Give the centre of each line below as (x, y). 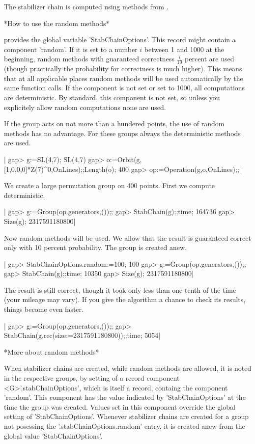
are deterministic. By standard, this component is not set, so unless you (112, 97)
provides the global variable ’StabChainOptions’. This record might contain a (120, 40)
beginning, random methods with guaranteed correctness (89, 59)
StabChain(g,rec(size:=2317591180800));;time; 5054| (82, 335)
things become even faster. (44, 309)
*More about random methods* (52, 351)
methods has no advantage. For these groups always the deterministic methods (122, 133)
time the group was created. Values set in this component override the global (120, 406)
